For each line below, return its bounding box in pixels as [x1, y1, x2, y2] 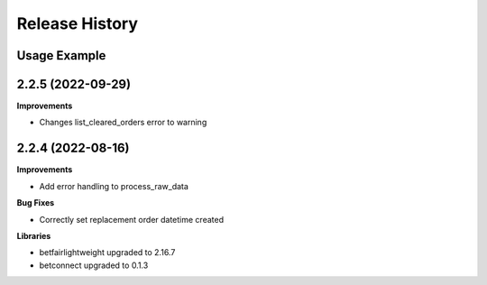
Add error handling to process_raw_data [39, 180, 189, 191]
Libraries [16, 230, 51, 241]
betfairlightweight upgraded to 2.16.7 [39, 247, 176, 258]
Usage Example [16, 48, 106, 63]
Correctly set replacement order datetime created [39, 214, 225, 225]
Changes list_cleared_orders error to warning [39, 117, 207, 128]
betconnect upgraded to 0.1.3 [39, 260, 149, 271]
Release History [16, 14, 139, 33]
